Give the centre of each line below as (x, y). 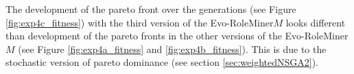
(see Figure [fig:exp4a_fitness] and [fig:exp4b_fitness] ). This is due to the (172, 49)
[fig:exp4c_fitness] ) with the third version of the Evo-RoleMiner (140, 22)
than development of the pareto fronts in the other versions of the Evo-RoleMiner (177, 36)
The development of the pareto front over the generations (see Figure (151, 9)
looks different (316, 22)
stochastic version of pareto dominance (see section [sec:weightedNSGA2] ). (162, 62)
